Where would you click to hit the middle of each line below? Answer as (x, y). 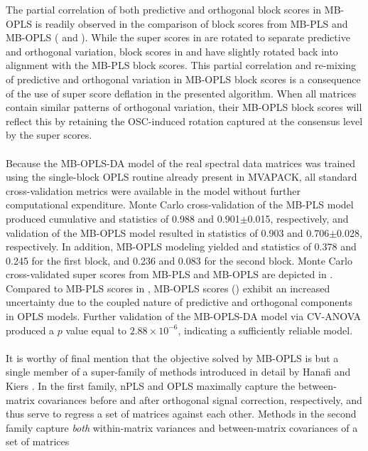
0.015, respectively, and (298, 218)
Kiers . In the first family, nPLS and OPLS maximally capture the (151, 386)
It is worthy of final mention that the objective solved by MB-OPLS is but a (172, 357)
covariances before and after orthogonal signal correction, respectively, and (200, 399)
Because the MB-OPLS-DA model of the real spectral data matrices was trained (181, 163)
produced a (30, 330)
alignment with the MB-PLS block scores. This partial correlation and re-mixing (181, 65)
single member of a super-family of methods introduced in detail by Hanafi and (178, 372)
